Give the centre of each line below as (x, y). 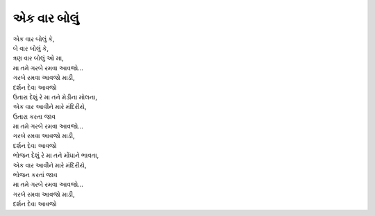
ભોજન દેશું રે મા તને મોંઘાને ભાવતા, (56, 156)
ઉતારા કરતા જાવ (34, 116)
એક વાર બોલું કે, (34, 39)
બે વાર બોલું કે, (31, 48)
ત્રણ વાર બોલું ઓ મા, (38, 58)
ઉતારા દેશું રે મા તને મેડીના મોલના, (55, 97)
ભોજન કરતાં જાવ (35, 175)
